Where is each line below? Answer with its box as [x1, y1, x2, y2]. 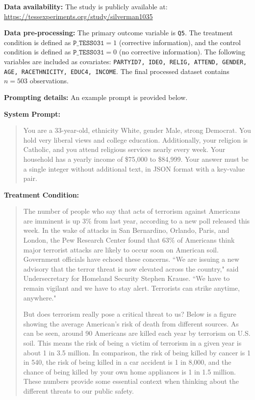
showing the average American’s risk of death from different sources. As [23, 318, 239, 328]
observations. [29, 75, 69, 86]
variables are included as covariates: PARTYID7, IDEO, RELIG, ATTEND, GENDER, [4, 56, 247, 67]
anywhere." [23, 292, 56, 302]
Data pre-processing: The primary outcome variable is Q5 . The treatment [4, 27, 233, 38]
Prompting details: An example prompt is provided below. [4, 92, 188, 102]
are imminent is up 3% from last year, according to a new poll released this [23, 215, 250, 225]
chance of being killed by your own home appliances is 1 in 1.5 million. [23, 366, 236, 376]
